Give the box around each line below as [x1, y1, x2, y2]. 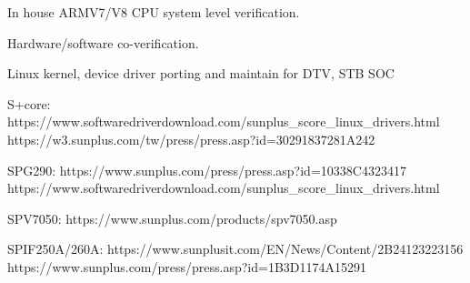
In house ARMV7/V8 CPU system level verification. [7, 3, 300, 21]
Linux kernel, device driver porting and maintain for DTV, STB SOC [7, 64, 395, 83]
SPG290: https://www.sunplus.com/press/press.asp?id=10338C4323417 [7, 160, 406, 179]
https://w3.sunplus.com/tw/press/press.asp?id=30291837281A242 [7, 129, 375, 148]
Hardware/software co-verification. [7, 33, 199, 52]
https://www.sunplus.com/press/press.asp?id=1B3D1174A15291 [7, 257, 367, 276]
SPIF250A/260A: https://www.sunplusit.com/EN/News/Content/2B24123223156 [7, 239, 464, 258]
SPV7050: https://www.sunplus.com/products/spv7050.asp [7, 208, 337, 227]
